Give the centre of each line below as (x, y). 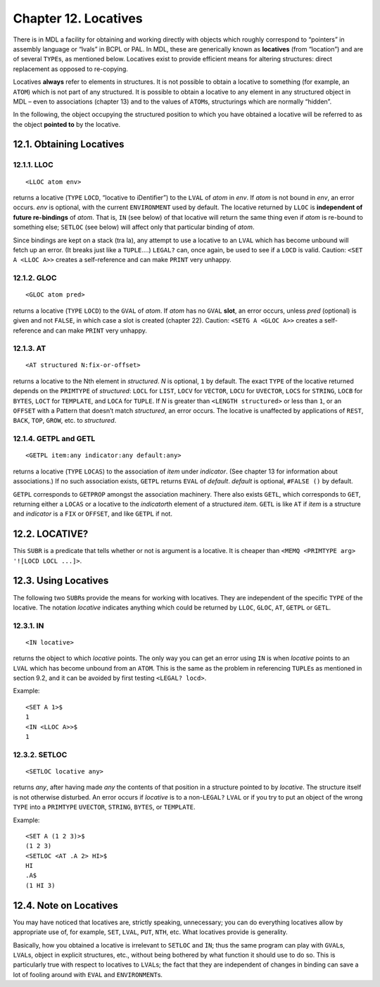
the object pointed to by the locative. (67, 124)
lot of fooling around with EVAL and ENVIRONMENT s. (88, 974)
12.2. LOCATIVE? (51, 534)
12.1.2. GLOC (35, 278)
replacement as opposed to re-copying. (70, 69)
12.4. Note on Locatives (66, 905)
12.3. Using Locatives (61, 581)
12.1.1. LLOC (33, 165)
